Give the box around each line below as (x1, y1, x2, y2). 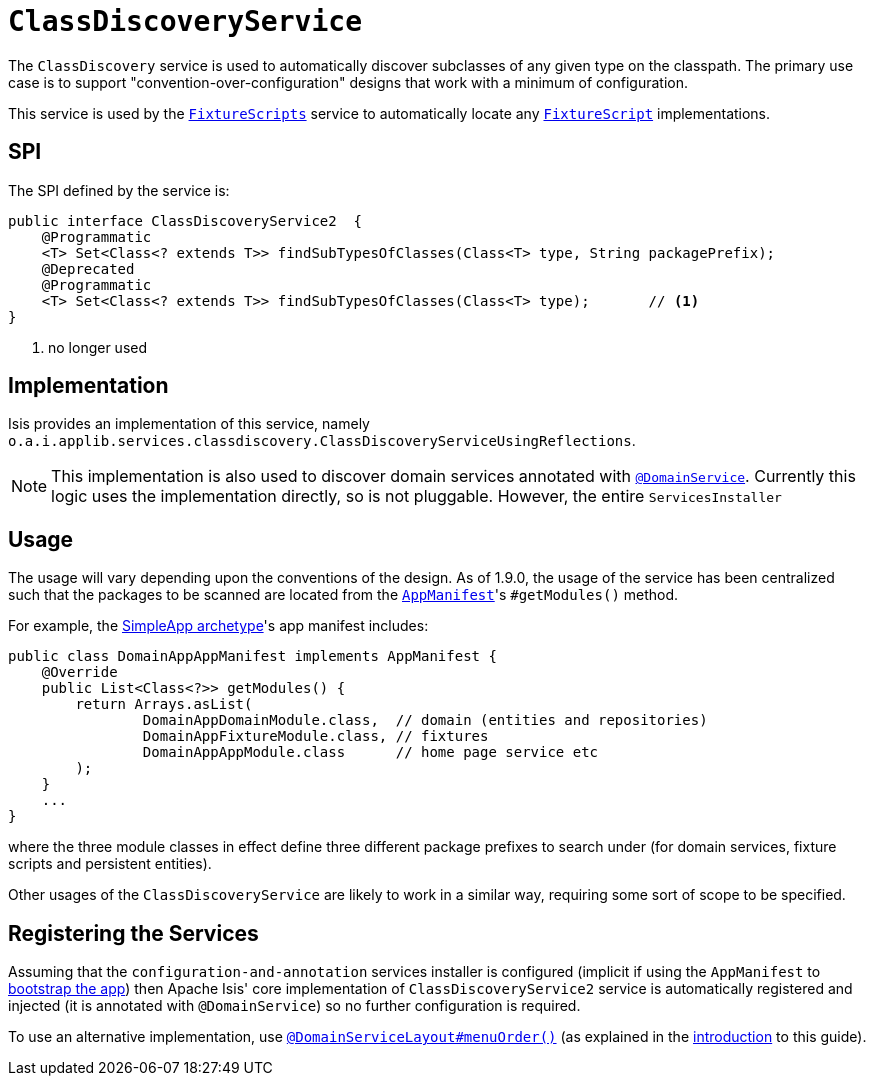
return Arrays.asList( (75, 696, 253, 713)
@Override (41, 664, 118, 681)
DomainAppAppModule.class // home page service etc (142, 744, 599, 761)
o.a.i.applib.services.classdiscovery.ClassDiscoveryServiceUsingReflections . (8, 432, 636, 450)
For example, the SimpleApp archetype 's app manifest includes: (8, 617, 429, 635)
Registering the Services (8, 920, 259, 946)
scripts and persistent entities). (8, 855, 212, 873)
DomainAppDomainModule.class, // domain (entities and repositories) (142, 712, 708, 729)
